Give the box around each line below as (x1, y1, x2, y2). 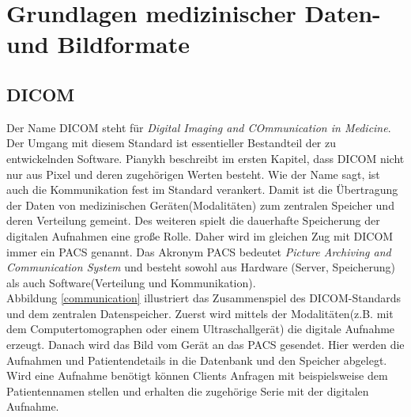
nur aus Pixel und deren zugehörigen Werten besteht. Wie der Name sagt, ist (6, 165, 380, 182)
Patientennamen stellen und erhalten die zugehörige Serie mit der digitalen (6, 382, 369, 399)
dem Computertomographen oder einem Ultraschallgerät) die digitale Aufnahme (6, 320, 395, 337)
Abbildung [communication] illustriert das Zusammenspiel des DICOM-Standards (6, 290, 402, 306)
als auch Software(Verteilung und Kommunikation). (6, 274, 256, 290)
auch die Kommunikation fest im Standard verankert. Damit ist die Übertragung (6, 181, 398, 198)
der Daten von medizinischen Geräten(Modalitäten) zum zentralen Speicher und (6, 196, 394, 213)
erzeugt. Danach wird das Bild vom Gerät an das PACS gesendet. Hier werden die (6, 336, 405, 353)
